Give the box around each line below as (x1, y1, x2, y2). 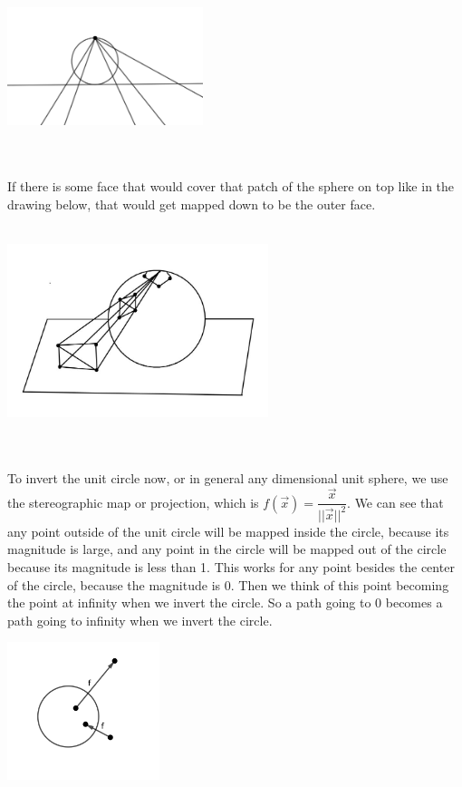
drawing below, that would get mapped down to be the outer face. (7, 194, 376, 213)
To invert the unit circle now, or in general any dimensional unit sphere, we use (7, 468, 448, 487)
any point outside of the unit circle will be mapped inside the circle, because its (7, 521, 449, 540)
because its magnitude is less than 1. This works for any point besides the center (7, 558, 455, 577)
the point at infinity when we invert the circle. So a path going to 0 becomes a (7, 593, 443, 612)
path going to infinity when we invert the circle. (7, 610, 273, 629)
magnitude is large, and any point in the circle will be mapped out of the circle (7, 539, 447, 559)
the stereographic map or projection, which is (7, 492, 259, 511)
